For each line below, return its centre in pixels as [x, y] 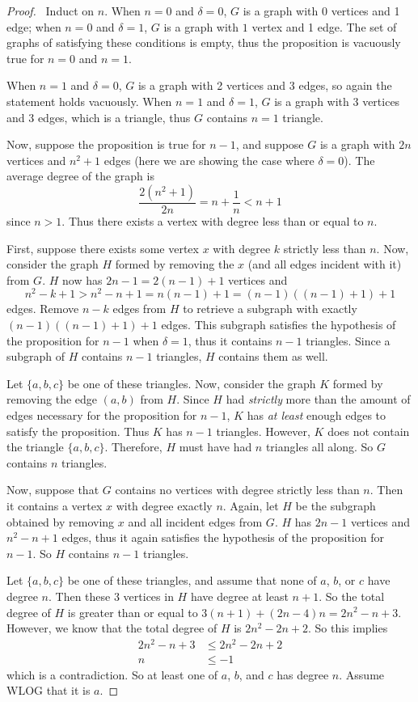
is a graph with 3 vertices [337, 101]
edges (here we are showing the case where [209, 160]
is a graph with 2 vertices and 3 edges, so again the [265, 85]
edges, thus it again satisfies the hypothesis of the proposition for [223, 537]
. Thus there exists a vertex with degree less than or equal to [213, 220]
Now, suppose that [53, 490]
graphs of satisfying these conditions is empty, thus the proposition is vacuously [204, 42]
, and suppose [270, 144]
